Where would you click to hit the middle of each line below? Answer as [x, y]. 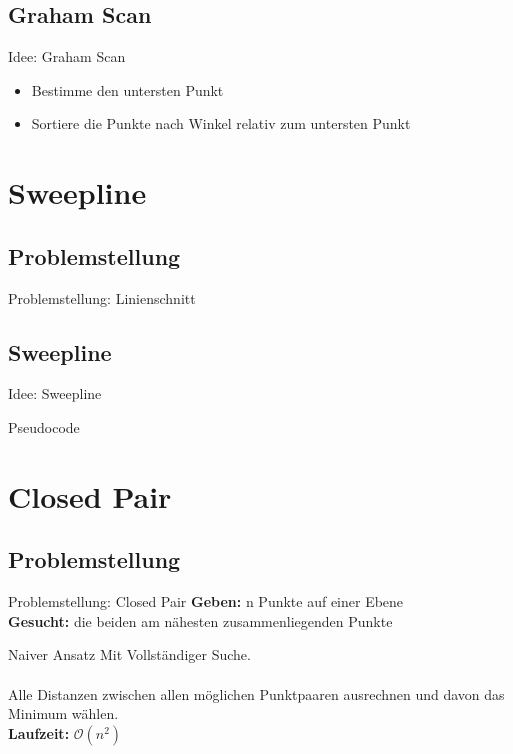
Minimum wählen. [63, 713]
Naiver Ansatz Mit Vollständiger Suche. [129, 654]
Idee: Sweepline [55, 393]
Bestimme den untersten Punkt [127, 89]
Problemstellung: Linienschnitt [102, 297]
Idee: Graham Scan [67, 56]
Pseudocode [44, 426]
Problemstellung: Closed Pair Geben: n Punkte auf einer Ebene [206, 601]
